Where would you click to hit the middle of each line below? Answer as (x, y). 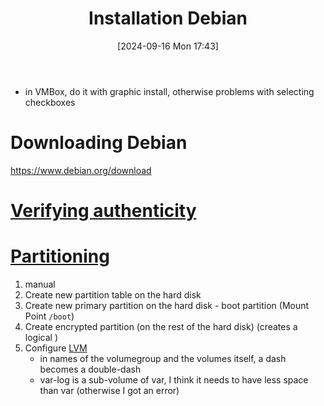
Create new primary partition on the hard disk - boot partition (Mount (167, 305)
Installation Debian (168, 18)
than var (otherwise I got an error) (109, 390)
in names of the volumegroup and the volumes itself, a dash (163, 358)
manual (40, 284)
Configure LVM (56, 348)
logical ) (41, 337)
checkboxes (50, 102)
